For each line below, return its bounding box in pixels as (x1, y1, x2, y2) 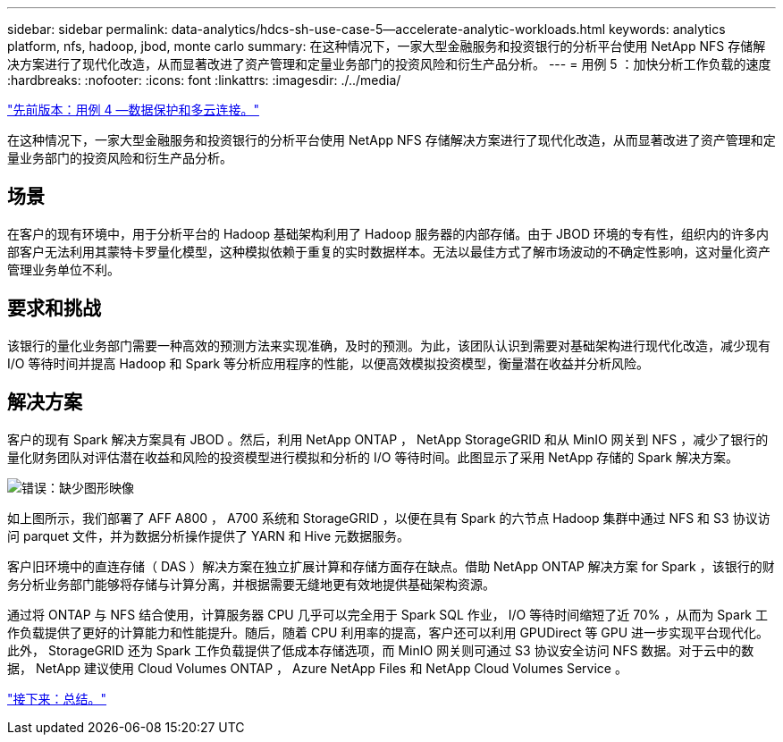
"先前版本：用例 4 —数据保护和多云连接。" (7, 102, 259, 117)
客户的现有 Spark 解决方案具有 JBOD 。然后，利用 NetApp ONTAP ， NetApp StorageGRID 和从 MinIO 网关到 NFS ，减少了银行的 (7, 431, 769, 447)
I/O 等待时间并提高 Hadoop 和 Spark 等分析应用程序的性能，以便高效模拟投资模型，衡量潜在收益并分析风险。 (7, 355, 650, 371)
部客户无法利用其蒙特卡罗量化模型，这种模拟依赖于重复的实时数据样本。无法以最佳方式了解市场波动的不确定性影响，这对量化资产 (7, 243, 770, 259)
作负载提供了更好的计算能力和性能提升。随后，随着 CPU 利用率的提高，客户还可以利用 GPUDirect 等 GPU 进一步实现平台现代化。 (7, 624, 770, 640)
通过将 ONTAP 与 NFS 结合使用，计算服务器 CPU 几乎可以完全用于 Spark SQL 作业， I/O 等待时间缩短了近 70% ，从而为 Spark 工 (7, 606, 768, 622)
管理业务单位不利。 (7, 261, 120, 277)
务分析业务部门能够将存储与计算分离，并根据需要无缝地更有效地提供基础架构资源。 (7, 576, 495, 592)
